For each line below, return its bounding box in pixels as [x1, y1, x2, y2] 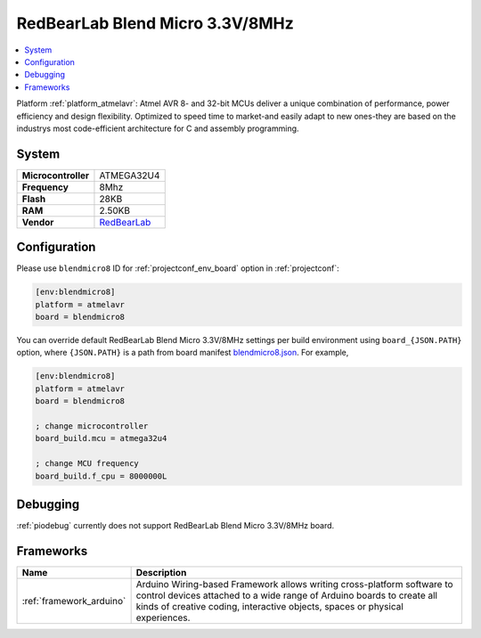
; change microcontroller [35, 421, 149, 431]
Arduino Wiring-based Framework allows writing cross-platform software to [135, 577, 453, 590]
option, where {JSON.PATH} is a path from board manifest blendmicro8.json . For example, [16, 348, 349, 358]
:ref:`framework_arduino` [21, 594, 126, 607]
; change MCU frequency [35, 459, 140, 469]
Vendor [21, 216, 54, 228]
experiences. [135, 611, 191, 624]
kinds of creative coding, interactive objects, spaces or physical [135, 600, 404, 612]
